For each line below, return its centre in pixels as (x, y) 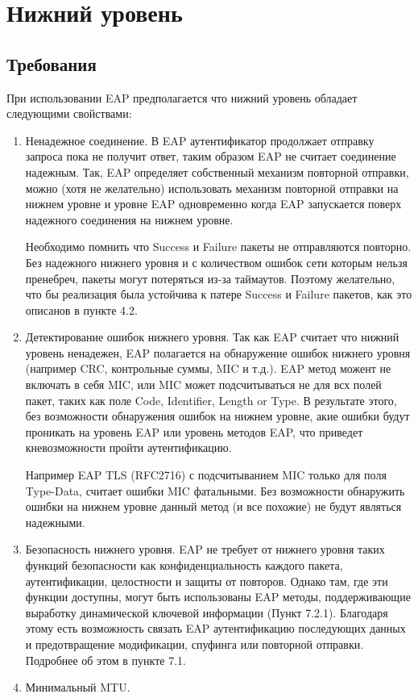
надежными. (55, 522)
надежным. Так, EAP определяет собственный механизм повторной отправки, (217, 171)
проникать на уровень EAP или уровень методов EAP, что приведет (194, 431)
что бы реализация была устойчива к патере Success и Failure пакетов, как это (219, 294)
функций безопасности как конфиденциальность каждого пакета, (184, 565)
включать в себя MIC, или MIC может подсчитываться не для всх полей (203, 385)
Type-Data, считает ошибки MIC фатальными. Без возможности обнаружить (215, 490)
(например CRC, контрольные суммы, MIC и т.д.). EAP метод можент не (208, 368)
